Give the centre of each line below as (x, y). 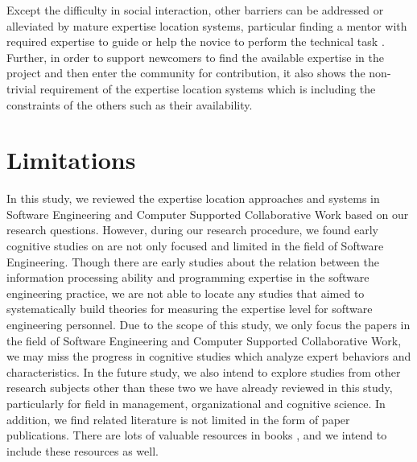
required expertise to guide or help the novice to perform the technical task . (196, 41)
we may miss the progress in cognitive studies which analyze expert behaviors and (209, 356)
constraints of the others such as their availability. (130, 104)
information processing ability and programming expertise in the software (188, 277)
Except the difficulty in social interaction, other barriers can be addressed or (195, 10)
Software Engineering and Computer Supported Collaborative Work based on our (208, 214)
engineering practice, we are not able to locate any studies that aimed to (186, 293)
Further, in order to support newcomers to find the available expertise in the (195, 57)
